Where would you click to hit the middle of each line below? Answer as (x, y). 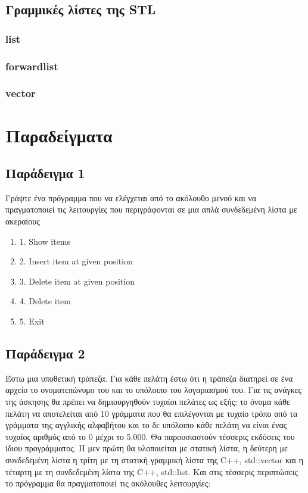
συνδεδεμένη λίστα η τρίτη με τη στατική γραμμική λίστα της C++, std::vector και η (154, 460)
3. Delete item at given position (77, 281)
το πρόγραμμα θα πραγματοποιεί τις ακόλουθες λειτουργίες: (108, 483)
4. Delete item (45, 301)
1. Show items (45, 241)
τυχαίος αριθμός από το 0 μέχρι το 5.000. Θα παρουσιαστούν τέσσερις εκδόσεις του (150, 436)
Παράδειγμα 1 (45, 173)
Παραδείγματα (59, 135)
